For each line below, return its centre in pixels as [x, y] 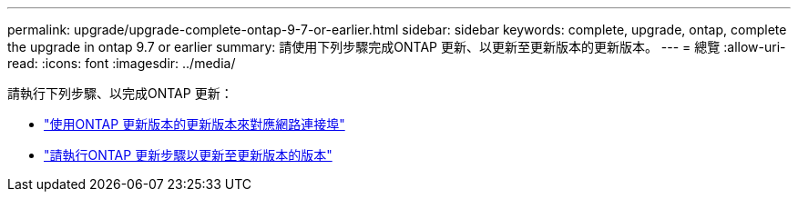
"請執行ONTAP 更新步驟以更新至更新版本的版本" [188, 155]
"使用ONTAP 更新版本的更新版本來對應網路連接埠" [194, 124]
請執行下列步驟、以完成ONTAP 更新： [120, 93]
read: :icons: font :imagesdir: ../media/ [122, 63]
